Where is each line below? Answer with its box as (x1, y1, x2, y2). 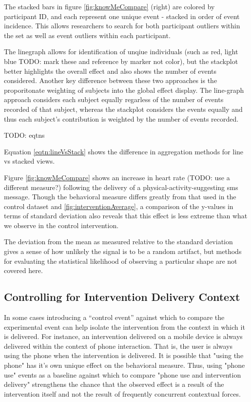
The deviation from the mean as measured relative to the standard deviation (4, 236, 233, 247)
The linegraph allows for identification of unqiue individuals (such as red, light (4, 46, 238, 57)
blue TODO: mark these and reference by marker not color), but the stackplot (4, 56, 238, 66)
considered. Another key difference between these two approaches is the (4, 75, 217, 85)
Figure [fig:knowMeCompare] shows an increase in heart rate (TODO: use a (4, 172, 230, 182)
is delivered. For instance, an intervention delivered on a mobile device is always (4, 331, 243, 341)
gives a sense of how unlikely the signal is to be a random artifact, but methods (4, 246, 242, 256)
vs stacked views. (4, 156, 55, 166)
